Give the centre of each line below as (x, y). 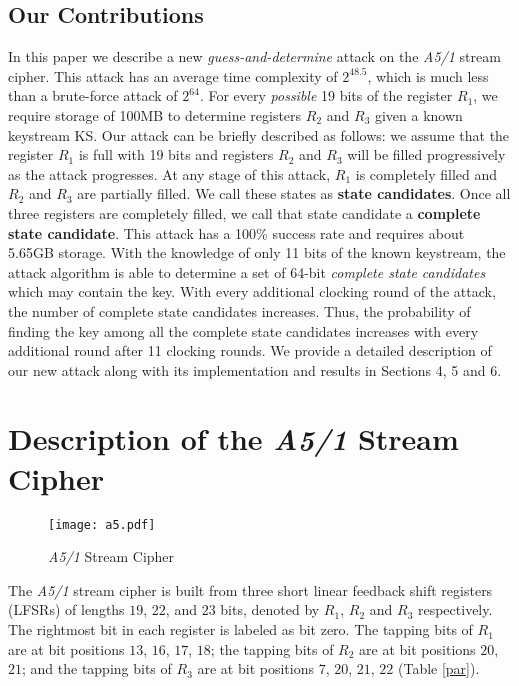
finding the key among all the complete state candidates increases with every (243, 330)
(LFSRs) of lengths (66, 609)
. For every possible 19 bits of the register (326, 95)
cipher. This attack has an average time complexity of (173, 75)
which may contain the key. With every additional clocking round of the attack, (252, 291)
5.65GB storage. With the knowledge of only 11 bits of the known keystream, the (257, 252)
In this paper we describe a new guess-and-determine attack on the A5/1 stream (254, 56)
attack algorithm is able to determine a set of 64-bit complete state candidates (247, 271)
